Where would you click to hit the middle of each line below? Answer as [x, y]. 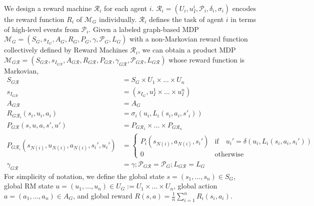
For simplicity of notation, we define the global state [84, 176]
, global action [195, 186]
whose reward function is [207, 59]
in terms [243, 19]
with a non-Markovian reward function [188, 39]
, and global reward [102, 195]
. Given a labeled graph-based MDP [144, 29]
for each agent [126, 8]
